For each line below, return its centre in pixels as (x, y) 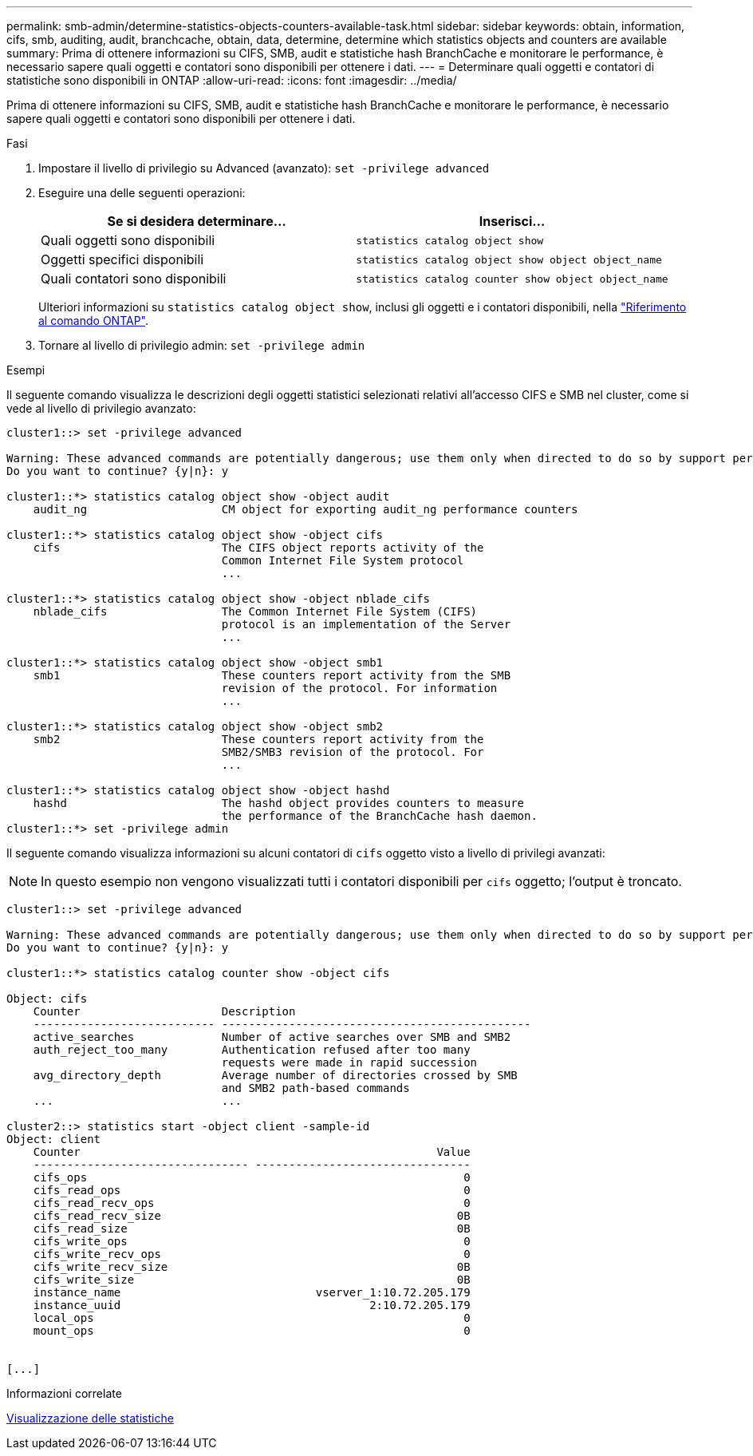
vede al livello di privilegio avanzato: (101, 408)
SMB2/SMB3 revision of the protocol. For (353, 752)
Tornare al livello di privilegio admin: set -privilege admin (202, 345)
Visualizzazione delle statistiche (90, 1418)
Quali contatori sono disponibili (134, 279)
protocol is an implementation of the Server (366, 624)
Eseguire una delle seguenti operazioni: (142, 193)
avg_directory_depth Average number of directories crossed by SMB (275, 1075)
